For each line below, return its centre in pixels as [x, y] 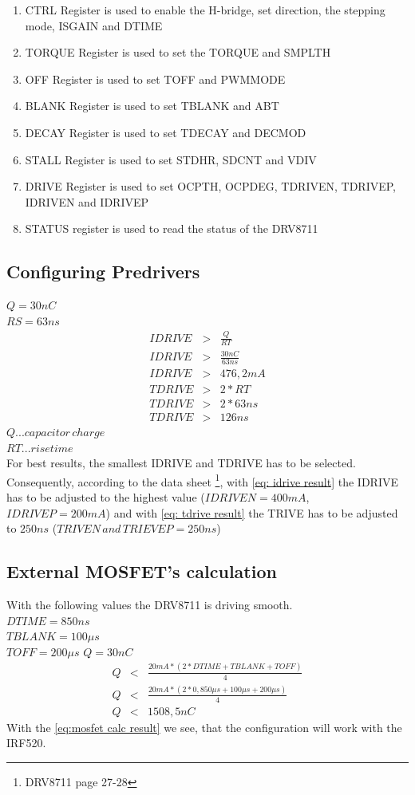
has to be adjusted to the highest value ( [106, 497]
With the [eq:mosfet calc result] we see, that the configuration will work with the [204, 727]
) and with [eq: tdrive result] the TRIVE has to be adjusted [252, 512]
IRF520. [26, 743]
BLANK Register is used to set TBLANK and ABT [152, 106]
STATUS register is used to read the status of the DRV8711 [172, 228]
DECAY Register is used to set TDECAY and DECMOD [166, 132]
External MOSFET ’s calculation [142, 571]
